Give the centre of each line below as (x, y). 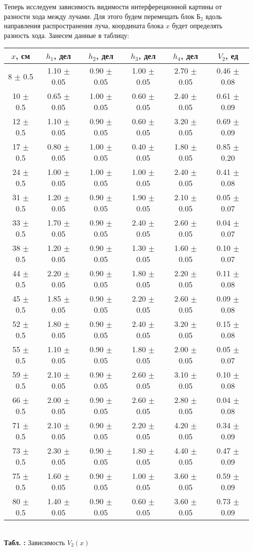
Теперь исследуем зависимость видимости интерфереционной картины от (113, 6)
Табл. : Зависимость (35, 542)
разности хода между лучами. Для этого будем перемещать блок (99, 16)
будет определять (197, 26)
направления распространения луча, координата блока (84, 26)
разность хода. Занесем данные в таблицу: (67, 35)
